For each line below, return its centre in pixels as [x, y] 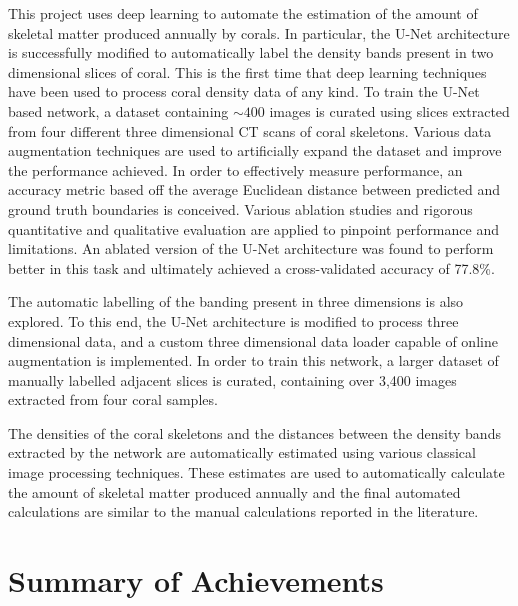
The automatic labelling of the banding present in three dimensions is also [236, 301]
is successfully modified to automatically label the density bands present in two [251, 52]
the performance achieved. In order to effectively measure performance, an [235, 169]
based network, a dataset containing [118, 110]
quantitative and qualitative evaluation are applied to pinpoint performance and [253, 228]
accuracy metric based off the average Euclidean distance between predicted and [254, 189]
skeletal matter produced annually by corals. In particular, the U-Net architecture [259, 32]
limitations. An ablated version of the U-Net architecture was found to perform [251, 248]
